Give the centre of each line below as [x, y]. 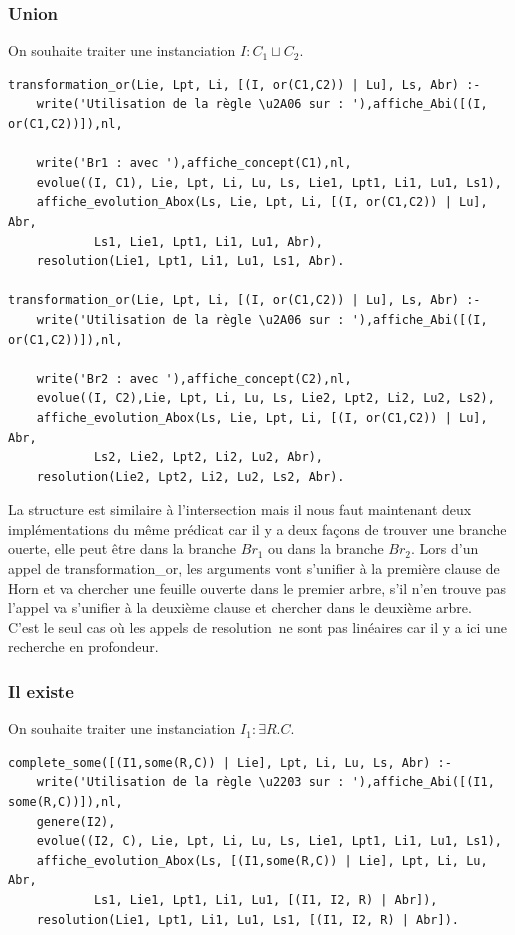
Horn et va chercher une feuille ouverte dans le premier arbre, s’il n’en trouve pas [257, 587]
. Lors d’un [445, 548]
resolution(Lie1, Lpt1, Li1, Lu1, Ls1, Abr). [190, 261]
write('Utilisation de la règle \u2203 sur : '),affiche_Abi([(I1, [265, 782]
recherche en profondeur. [83, 646]
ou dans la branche [326, 548]
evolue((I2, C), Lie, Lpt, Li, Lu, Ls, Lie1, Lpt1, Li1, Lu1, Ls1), [269, 841]
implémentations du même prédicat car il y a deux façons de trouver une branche [257, 528]
